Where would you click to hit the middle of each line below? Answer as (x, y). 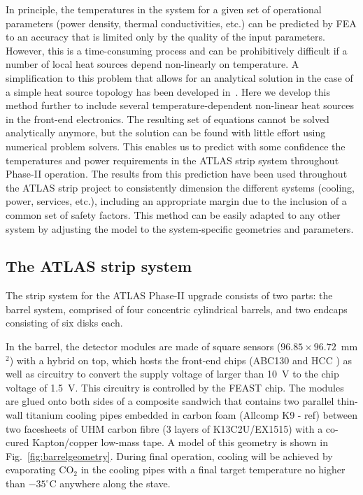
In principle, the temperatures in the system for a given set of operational (164, 9)
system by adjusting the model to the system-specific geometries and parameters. (180, 228)
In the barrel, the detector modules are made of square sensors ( (143, 346)
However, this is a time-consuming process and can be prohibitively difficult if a (177, 50)
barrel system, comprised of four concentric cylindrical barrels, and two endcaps (177, 309)
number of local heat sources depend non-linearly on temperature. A (152, 64)
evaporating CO (40, 469)
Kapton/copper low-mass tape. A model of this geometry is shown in (180, 442)
